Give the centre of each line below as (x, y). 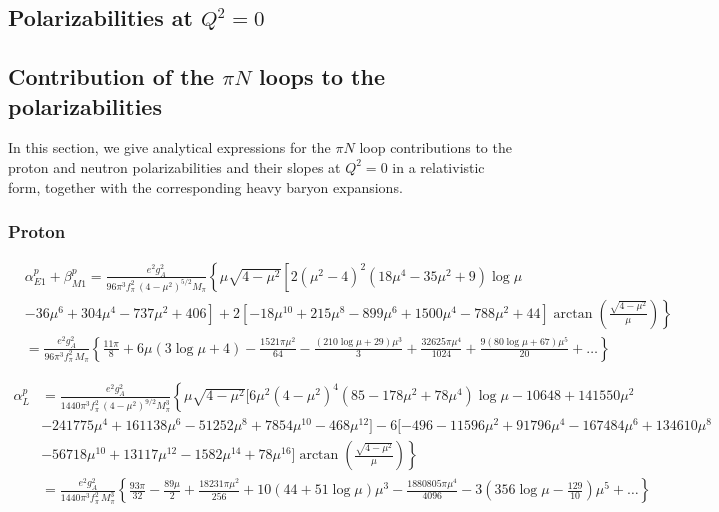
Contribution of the (111, 76)
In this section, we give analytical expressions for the (169, 147)
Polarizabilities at (100, 17)
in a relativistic (438, 166)
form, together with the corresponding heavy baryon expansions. (205, 186)
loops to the (322, 76)
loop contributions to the (435, 147)
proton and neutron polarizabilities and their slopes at (174, 166)
